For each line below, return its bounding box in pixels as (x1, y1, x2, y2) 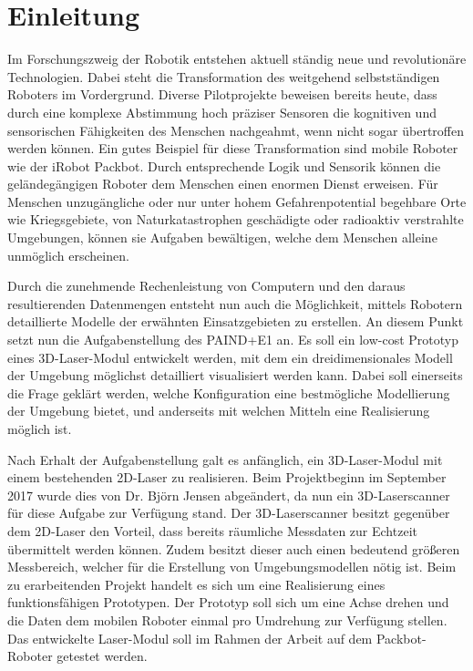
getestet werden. (57, 646, 148, 666)
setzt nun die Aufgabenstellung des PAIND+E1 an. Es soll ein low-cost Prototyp (7, 330, 458, 349)
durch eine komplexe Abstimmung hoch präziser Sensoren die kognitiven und (7, 102, 437, 121)
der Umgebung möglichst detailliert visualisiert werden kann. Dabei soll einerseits (7, 366, 463, 385)
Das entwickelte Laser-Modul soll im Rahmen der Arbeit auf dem (7, 628, 373, 647)
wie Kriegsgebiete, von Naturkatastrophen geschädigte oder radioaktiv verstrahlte (7, 210, 464, 229)
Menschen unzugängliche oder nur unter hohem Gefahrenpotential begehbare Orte (7, 191, 467, 211)
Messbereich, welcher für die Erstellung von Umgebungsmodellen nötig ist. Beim (7, 557, 457, 576)
